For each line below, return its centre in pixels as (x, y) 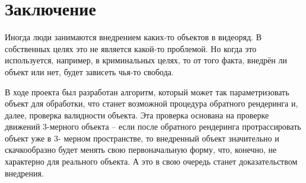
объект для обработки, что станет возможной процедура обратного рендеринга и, (152, 103)
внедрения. (24, 173)
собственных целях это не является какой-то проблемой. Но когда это (131, 48)
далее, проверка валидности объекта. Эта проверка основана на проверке (137, 115)
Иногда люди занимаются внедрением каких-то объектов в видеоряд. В (133, 37)
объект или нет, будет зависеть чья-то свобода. (89, 71)
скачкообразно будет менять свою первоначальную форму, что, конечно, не (141, 150)
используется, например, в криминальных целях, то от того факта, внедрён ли (146, 60)
